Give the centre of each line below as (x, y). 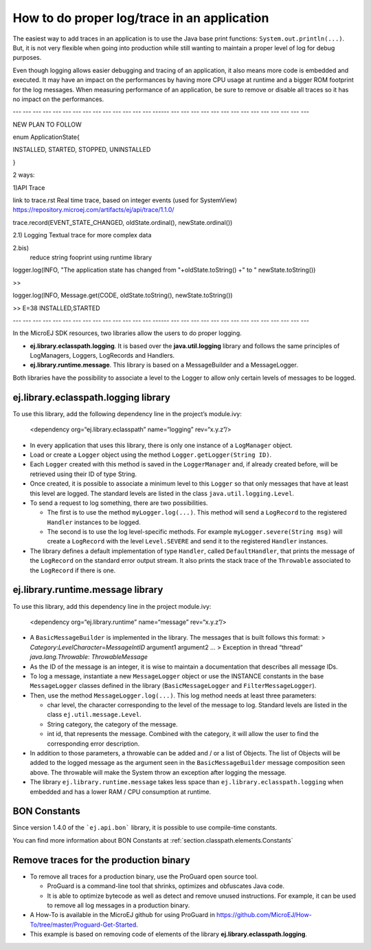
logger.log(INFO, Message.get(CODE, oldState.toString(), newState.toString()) (123, 295)
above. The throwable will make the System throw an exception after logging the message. (158, 772)
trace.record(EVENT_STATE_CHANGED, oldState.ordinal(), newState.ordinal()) (123, 222)
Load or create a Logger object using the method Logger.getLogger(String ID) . (151, 455)
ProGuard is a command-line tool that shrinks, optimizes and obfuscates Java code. (166, 886)
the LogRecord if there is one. (73, 570)
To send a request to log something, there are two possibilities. (119, 503)
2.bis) (21, 248)
